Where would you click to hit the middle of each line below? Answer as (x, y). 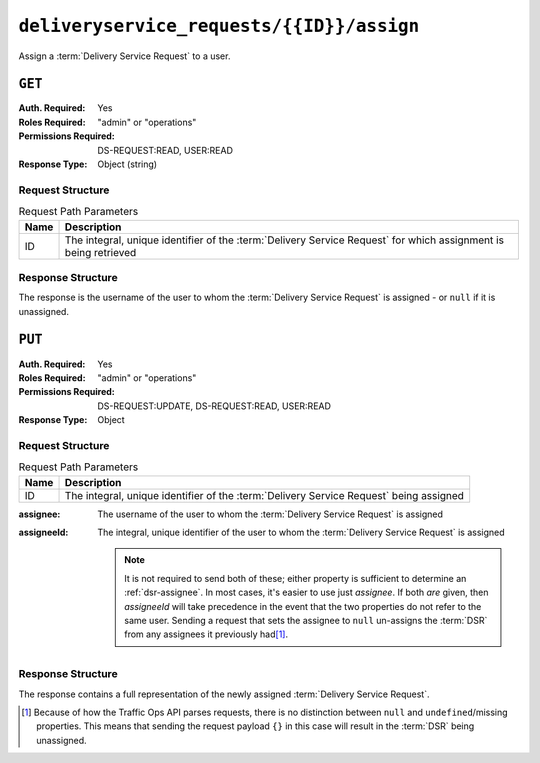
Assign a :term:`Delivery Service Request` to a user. (124, 56)
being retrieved (100, 252)
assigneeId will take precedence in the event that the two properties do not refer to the (303, 606)
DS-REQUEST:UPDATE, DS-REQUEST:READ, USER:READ (214, 406)
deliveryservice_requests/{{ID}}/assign (219, 26)
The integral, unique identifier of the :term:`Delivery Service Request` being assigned (264, 495)
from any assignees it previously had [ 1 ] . (206, 634)
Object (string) (127, 164)
